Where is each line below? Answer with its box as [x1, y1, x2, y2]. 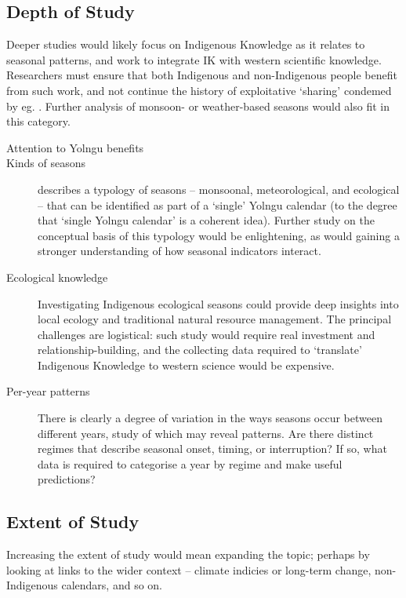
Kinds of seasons [6, 155, 86, 171]
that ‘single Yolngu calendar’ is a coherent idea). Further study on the [38, 212, 375, 228]
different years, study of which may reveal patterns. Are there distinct [38, 425, 374, 441]
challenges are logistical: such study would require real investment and [38, 326, 375, 342]
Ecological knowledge [6, 268, 108, 285]
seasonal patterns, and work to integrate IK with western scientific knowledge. [6, 51, 382, 67]
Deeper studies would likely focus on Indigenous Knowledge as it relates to [6, 36, 365, 53]
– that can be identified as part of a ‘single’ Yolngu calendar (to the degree [38, 196, 397, 213]
